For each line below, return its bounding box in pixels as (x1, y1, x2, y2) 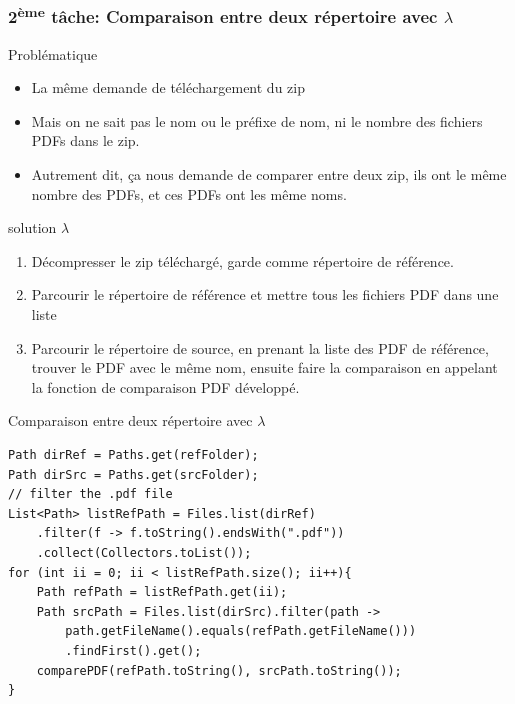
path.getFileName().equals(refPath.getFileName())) (65, 624, 417, 639)
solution (8, 217, 57, 238)
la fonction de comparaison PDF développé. (31, 376, 300, 397)
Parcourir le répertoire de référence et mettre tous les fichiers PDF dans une (31, 284, 499, 305)
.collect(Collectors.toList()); (36, 545, 252, 560)
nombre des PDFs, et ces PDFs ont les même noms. (31, 183, 347, 204)
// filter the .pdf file (8, 487, 173, 502)
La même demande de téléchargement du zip (31, 77, 305, 98)
